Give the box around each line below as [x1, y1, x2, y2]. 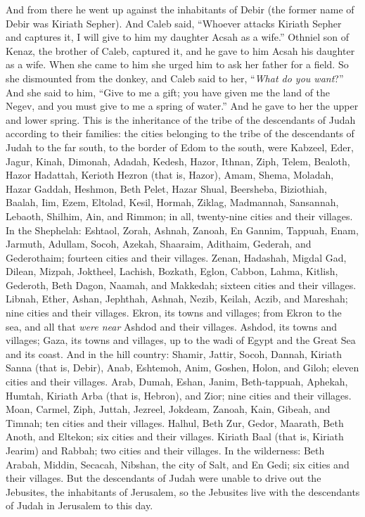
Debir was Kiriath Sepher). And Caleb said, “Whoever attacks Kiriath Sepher [6, 15, 342, 30]
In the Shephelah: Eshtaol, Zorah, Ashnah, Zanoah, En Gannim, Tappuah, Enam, [6, 222, 359, 237]
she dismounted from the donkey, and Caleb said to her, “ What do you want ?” [6, 70, 344, 85]
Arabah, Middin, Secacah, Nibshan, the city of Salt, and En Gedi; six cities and [6, 457, 350, 471]
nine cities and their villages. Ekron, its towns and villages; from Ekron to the [6, 305, 342, 320]
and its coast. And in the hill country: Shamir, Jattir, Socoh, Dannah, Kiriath [6, 346, 342, 361]
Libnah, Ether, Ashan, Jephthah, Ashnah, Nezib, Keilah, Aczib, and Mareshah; [6, 291, 348, 306]
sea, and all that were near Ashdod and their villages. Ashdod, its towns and [6, 319, 338, 333]
